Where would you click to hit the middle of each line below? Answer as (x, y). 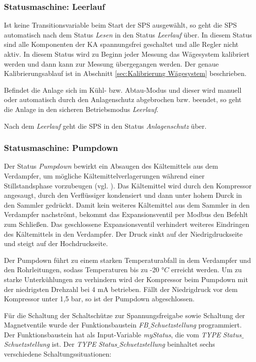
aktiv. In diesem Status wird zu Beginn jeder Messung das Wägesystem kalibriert (127, 54)
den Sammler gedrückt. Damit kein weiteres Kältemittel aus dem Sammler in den (127, 204)
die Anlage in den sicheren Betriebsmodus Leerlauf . (81, 109)
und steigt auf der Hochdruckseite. (56, 243)
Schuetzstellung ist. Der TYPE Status (61, 344)
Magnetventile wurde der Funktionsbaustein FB (76, 325)
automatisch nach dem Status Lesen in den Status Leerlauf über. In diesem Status (128, 34)
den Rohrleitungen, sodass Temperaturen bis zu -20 (82, 270)
